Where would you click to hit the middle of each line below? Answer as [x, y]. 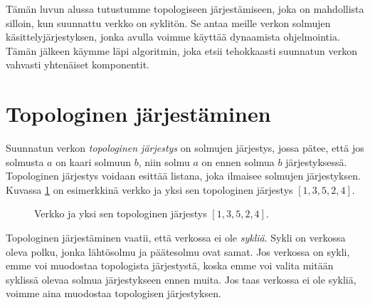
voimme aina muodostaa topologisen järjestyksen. [113, 293]
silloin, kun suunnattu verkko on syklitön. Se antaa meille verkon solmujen [168, 22]
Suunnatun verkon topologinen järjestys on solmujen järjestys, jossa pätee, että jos [185, 148]
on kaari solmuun [94, 161]
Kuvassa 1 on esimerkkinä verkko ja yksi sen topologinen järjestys [149, 189]
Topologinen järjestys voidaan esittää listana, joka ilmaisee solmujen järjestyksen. [183, 176]
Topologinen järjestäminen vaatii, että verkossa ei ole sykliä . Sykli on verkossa [176, 238]
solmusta [25, 161]
